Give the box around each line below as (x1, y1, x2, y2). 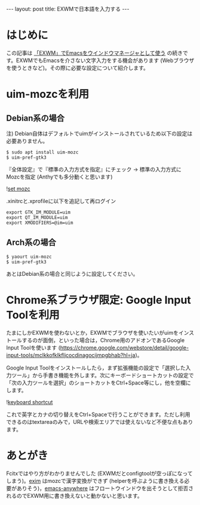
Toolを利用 (6, 308, 60, 322)
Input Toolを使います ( (6, 344, 61, 351)
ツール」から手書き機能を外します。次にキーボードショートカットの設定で (11, 371, 194, 378)
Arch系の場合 (6, 238, 57, 248)
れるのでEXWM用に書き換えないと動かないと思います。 (6, 492, 143, 499)
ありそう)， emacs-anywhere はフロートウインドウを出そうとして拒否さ (16, 485, 194, 492)
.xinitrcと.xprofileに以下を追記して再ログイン (6, 197, 116, 204)
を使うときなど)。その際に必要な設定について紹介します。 (6, 64, 149, 71)
